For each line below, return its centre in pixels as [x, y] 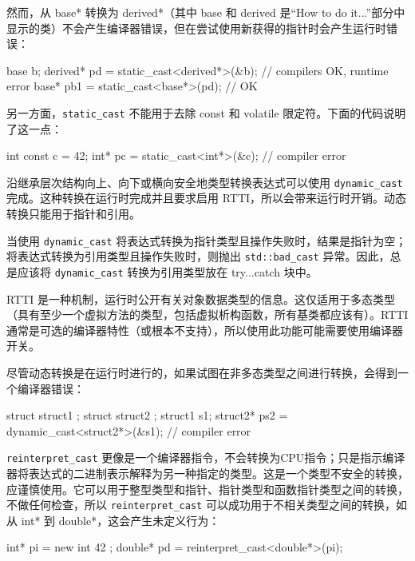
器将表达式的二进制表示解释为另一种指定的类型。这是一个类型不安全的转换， [207, 473]
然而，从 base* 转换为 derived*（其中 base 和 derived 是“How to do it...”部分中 [206, 12]
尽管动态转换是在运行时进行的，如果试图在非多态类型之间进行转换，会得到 [202, 372]
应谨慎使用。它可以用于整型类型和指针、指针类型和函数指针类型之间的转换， [207, 489]
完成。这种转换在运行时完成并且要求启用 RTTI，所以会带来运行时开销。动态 [207, 198]
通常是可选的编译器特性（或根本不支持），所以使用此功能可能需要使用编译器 [205, 330]
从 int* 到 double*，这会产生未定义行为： [113, 520]
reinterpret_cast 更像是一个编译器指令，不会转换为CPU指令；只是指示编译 [206, 458]
